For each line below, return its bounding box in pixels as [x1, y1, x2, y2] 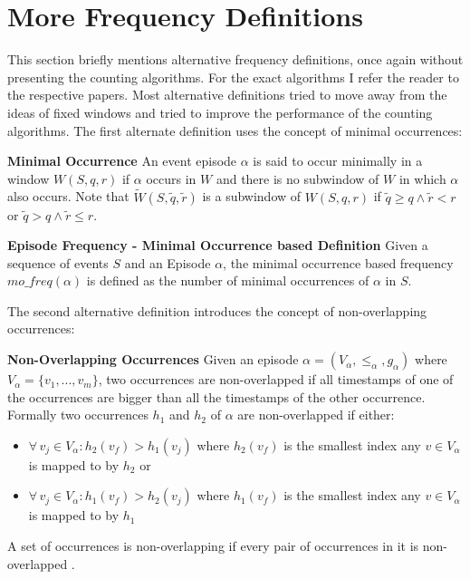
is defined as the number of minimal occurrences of [86, 271, 369, 290]
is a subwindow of [202, 187, 302, 206]
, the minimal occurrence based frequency [223, 253, 454, 272]
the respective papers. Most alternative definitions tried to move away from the [7, 85, 447, 104]
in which [398, 169, 446, 188]
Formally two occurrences [7, 405, 149, 424]
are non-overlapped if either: [237, 405, 395, 424]
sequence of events [7, 253, 109, 272]
